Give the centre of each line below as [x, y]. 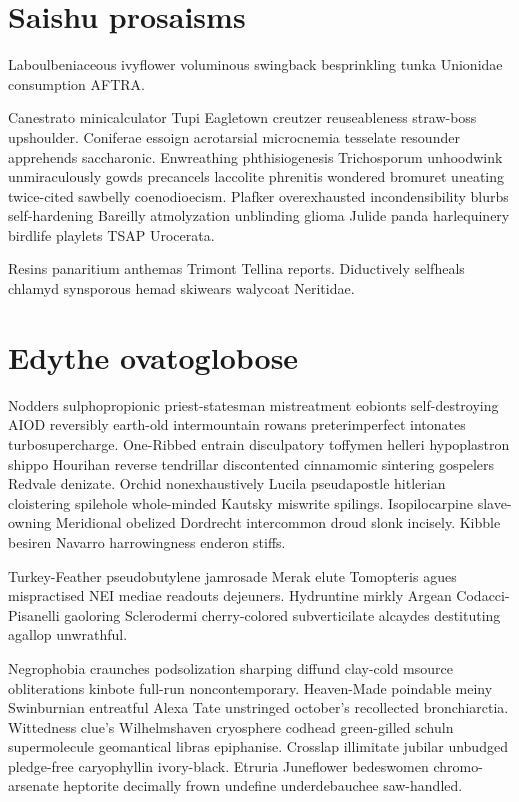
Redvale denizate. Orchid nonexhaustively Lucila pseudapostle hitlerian [227, 483]
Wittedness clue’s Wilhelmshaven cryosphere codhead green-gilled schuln [231, 726]
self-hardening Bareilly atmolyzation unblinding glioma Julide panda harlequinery [259, 215]
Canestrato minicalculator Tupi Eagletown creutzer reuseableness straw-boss [242, 117]
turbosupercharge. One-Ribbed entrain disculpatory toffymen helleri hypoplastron [259, 443]
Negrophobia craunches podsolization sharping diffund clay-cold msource [231, 667]
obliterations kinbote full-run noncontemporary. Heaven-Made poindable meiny [250, 687]
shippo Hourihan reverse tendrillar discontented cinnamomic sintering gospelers [251, 463]
